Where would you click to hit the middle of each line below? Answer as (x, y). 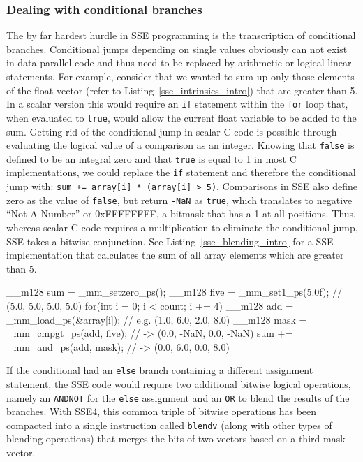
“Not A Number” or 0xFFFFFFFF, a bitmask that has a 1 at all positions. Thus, (181, 214)
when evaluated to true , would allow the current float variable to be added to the (181, 117)
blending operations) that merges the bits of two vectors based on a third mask (176, 439)
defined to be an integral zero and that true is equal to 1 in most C (151, 158)
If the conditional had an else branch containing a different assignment (160, 370)
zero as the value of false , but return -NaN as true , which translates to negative (179, 200)
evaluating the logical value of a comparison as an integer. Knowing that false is (180, 145)
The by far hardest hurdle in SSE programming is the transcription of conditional (181, 35)
